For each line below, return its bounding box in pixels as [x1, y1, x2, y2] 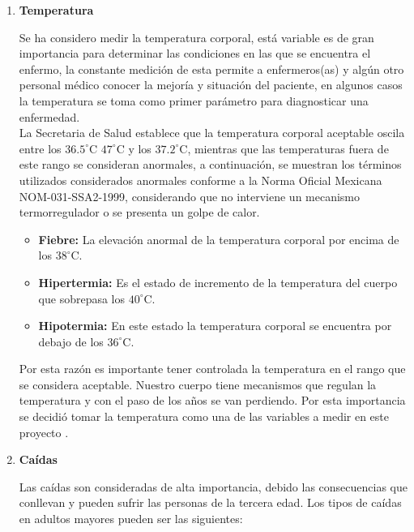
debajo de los [38, 332, 104, 350]
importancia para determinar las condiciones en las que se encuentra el [19, 45, 371, 62]
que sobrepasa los [38, 290, 126, 307]
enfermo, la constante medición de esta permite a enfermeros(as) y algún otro [19, 60, 404, 77]
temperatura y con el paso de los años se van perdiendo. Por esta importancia [19, 392, 406, 409]
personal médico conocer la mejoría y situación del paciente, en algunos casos [19, 76, 403, 93]
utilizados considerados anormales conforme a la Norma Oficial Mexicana [19, 171, 382, 188]
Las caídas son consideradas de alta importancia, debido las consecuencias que [19, 478, 408, 495]
